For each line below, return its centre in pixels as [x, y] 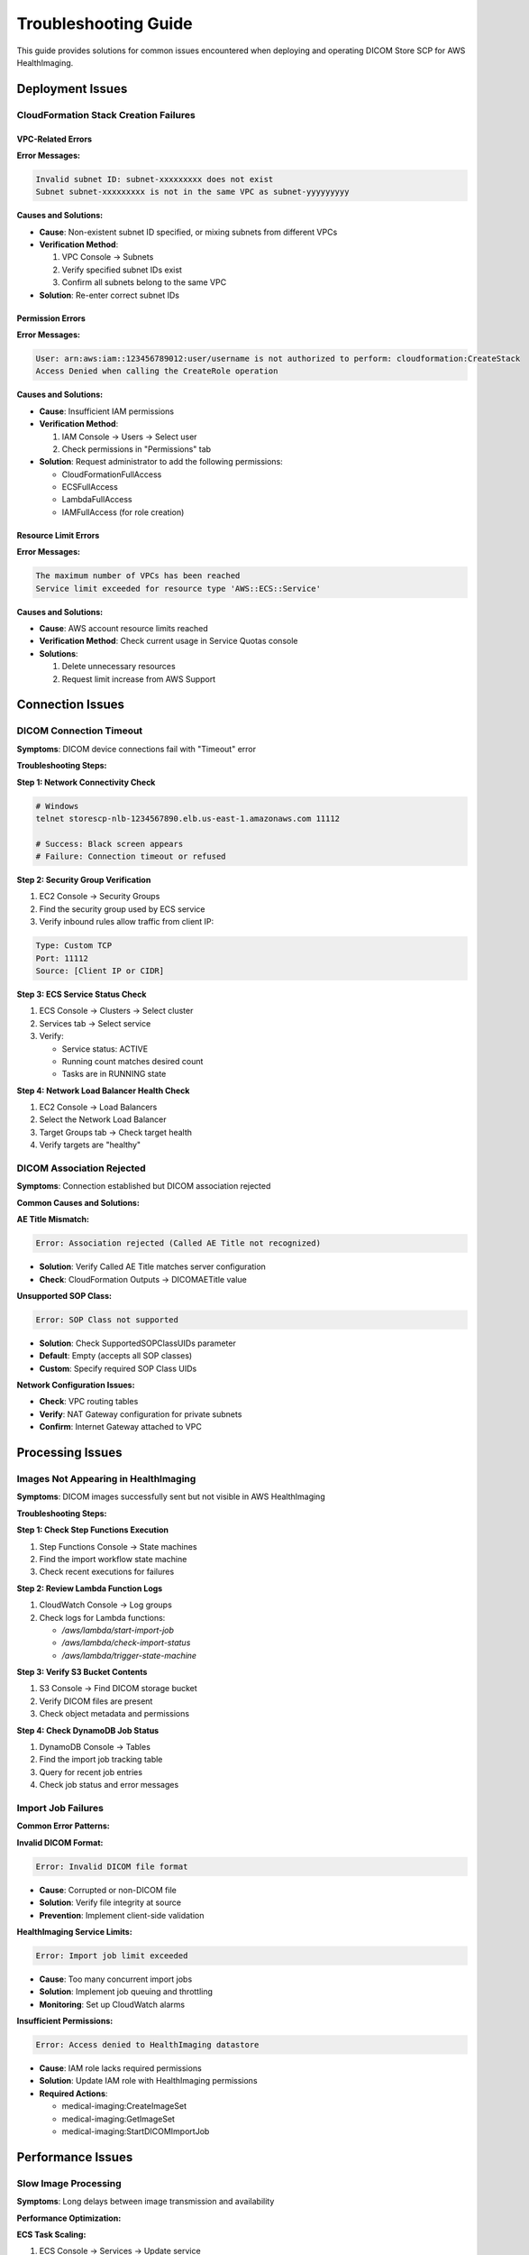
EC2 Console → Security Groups [100, 897]
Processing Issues [69, 1453]
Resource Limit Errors [58, 535]
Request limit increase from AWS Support [139, 679]
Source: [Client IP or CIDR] [100, 971]
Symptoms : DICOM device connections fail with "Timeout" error [137, 749]
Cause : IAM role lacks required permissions [120, 2068]
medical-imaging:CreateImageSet [124, 2106]
